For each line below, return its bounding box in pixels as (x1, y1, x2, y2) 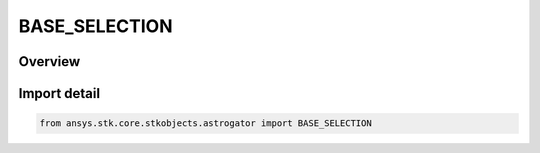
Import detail (18, 85, 100, 102)
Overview (18, 53, 81, 70)
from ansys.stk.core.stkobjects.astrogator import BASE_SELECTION (39, 118, 372, 129)
